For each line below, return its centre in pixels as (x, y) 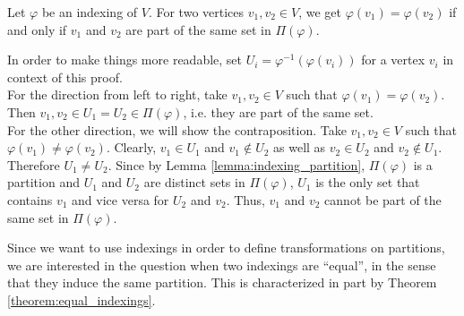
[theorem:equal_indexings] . (82, 299)
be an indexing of (90, 12)
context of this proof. (65, 77)
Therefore (34, 164)
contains (30, 199)
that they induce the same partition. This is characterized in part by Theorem (222, 282)
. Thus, (245, 199)
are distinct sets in (194, 182)
